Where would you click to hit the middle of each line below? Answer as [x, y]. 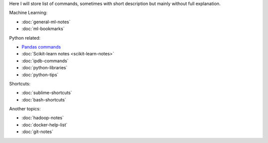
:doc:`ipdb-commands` [45, 61]
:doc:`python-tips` [40, 75]
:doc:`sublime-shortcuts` [47, 93]
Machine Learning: [28, 13]
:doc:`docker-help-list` [45, 125]
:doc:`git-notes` [37, 132]
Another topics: [25, 109]
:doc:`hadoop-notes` [43, 118]
